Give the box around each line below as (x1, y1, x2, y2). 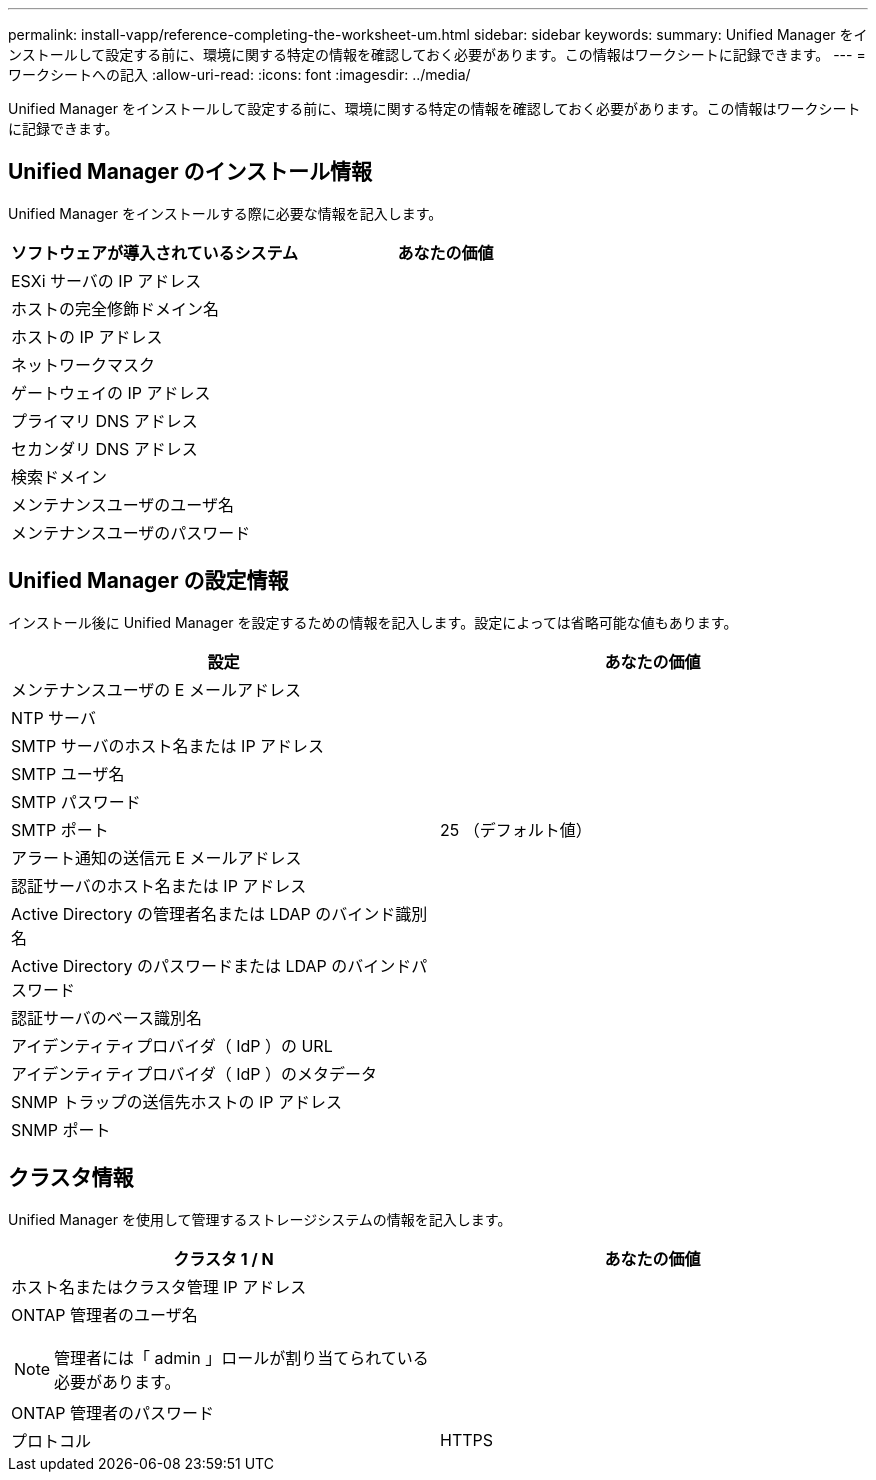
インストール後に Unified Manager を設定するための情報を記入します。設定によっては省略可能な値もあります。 (8, 613, 738, 631)
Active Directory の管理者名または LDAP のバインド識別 (11, 903, 428, 924)
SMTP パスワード (11, 791, 141, 812)
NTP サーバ (11, 707, 96, 728)
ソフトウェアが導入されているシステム (11, 242, 299, 263)
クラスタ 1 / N (173, 1248, 274, 1269)
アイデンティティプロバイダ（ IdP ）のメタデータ (11, 1063, 377, 1084)
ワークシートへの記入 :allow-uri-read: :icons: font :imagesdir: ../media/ (8, 66, 471, 83)
